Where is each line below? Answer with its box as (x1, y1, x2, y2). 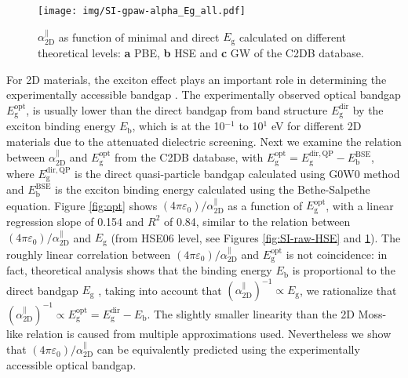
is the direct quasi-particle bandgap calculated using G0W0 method (74, 165, 400, 181)
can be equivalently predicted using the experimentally (97, 341, 360, 358)
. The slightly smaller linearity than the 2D (147, 305, 355, 322)
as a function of (228, 197, 303, 213)
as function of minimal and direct (58, 28, 220, 45)
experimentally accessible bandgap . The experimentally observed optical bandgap (6, 86, 401, 103)
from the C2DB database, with (115, 149, 264, 165)
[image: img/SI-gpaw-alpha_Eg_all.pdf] (38, 5, 246, 16)
